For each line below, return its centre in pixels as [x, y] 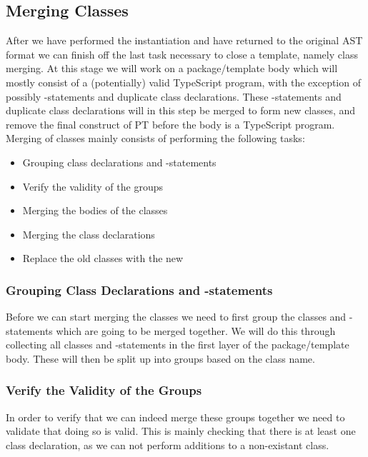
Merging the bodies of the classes [95, 210]
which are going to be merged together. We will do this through [196, 330]
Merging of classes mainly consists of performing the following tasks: [155, 138]
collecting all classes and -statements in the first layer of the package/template [178, 345]
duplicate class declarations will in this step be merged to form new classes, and [181, 110]
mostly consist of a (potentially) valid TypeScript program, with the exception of [183, 82]
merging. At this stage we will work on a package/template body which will [172, 68]
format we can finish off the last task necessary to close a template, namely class [182, 54]
